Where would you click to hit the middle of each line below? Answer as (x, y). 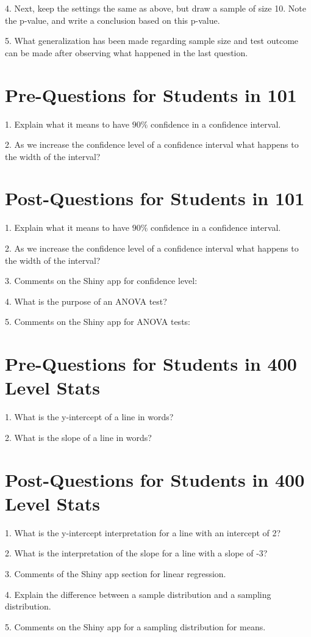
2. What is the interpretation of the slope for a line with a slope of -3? (136, 553)
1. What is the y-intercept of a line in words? (89, 417)
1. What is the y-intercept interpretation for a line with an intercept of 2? (143, 532)
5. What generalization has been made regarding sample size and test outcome (152, 41)
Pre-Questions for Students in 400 (151, 364)
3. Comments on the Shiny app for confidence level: (101, 281)
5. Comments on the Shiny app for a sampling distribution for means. (135, 626)
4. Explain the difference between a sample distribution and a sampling (138, 594)
